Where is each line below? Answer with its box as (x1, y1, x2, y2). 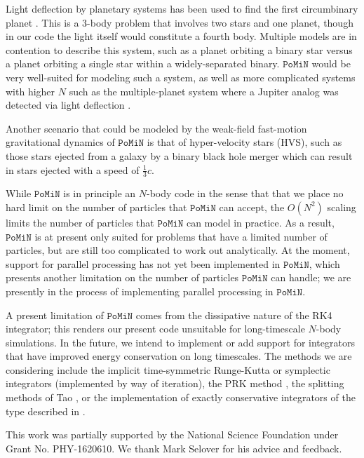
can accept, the (219, 199, 285, 214)
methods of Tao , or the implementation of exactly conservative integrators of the (6, 390, 356, 405)
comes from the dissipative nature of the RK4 (135, 307, 332, 322)
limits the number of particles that (6, 215, 154, 229)
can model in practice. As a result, (186, 215, 335, 229)
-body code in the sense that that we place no (147, 186, 344, 201)
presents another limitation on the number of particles (6, 270, 239, 285)
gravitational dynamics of (6, 135, 115, 149)
